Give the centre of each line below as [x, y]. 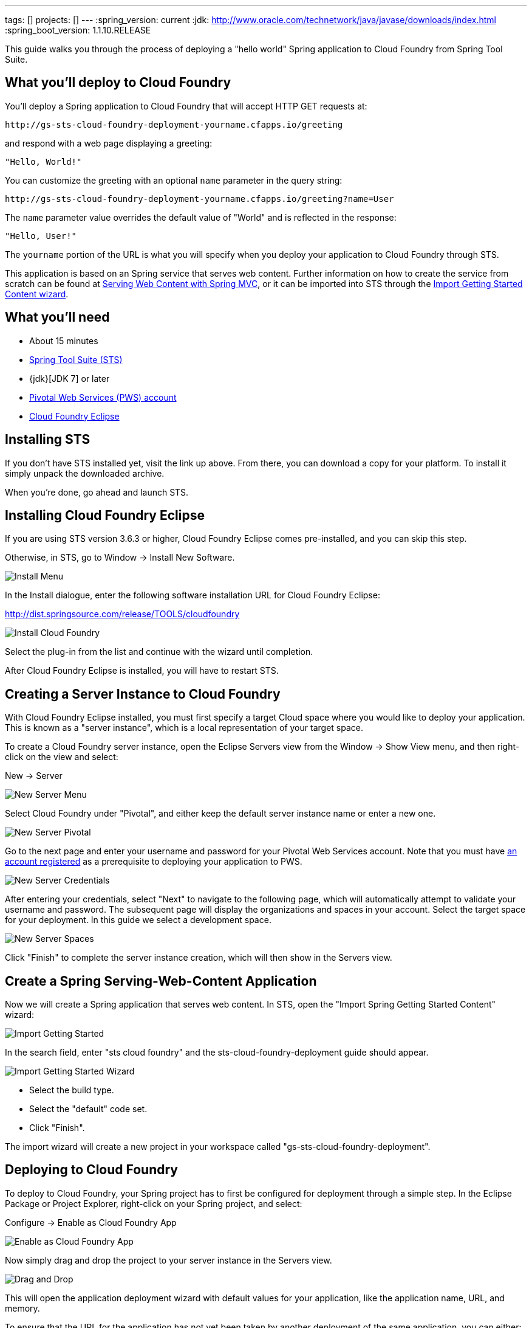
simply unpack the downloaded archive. [85, 473]
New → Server [34, 776]
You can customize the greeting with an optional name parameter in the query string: [174, 180]
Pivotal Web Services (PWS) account [103, 397]
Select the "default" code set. [88, 1109]
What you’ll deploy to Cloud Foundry [118, 83]
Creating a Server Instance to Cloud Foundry [143, 694]
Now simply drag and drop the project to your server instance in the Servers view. [169, 1260]
